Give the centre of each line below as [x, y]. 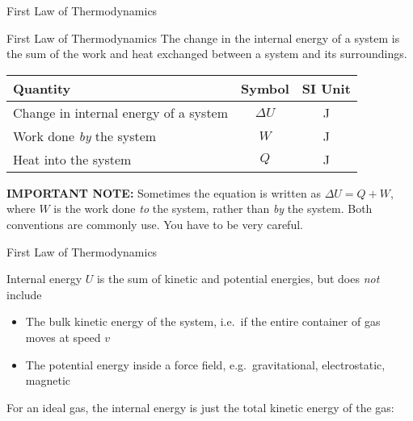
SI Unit [326, 88]
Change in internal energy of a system [121, 112]
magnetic [48, 380]
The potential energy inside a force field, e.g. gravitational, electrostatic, [205, 364]
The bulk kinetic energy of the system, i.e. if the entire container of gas [203, 321]
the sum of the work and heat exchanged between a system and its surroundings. [207, 54]
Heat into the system [72, 159]
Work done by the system [85, 135]
